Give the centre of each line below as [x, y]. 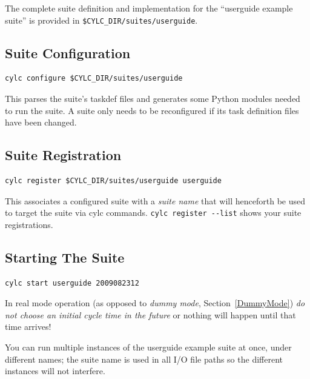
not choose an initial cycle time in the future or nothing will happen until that [150, 314]
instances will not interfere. [55, 371]
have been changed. [41, 122]
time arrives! [28, 327]
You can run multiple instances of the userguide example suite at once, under [148, 347]
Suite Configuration [68, 52]
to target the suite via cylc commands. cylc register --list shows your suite [153, 213]
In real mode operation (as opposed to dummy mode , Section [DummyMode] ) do [155, 303]
